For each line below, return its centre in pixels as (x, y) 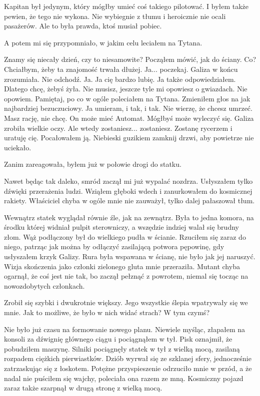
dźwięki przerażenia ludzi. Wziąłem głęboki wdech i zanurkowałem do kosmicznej (128, 191)
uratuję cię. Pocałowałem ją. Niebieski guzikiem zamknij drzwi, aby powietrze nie (129, 138)
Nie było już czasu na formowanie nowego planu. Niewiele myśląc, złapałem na (125, 329)
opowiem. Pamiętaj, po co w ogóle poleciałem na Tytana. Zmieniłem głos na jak (127, 98)
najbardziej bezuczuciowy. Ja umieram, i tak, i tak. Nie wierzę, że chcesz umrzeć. (128, 108)
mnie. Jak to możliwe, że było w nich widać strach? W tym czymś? (107, 312)
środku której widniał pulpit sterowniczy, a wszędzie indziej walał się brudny (121, 227)
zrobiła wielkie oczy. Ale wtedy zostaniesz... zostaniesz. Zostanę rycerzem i (118, 128)
